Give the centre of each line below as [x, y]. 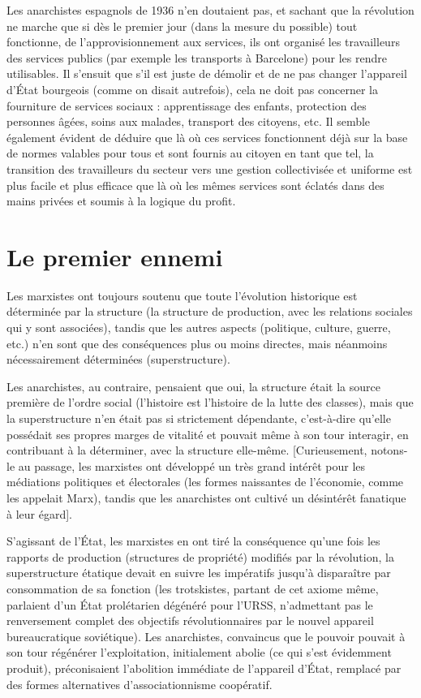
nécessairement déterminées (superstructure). [118, 359]
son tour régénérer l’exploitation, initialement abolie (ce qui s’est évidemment [199, 652]
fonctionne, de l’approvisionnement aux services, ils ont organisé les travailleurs [203, 42]
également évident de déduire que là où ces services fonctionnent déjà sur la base [207, 137]
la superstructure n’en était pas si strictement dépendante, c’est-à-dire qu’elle [199, 418]
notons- [389, 450]
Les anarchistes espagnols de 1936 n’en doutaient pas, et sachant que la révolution [210, 10]
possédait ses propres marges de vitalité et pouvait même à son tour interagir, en [208, 434]
